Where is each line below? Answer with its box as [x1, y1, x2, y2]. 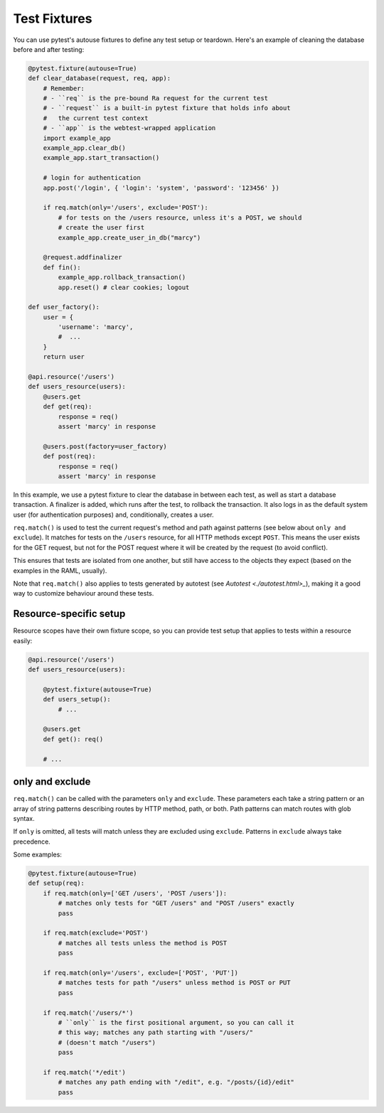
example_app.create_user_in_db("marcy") [58, 233, 201, 242]
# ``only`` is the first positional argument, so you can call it [58, 1018, 295, 1026]
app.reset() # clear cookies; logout [58, 283, 190, 291]
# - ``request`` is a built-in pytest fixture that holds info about [43, 104, 291, 112]
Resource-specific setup [13, 608, 126, 620]
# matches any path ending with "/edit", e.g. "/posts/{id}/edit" [58, 1078, 295, 1087]
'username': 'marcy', [58, 323, 134, 331]
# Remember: [43, 84, 85, 92]
